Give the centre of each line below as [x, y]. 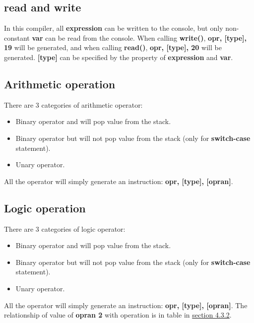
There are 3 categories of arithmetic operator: [73, 104]
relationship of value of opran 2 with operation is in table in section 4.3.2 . [118, 315]
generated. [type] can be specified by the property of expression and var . [119, 57]
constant [17, 37]
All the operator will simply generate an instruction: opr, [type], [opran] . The [126, 305]
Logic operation [45, 208]
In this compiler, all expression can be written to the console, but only [114, 28]
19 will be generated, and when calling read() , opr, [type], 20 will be [113, 47]
